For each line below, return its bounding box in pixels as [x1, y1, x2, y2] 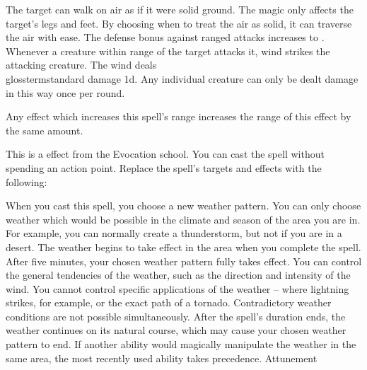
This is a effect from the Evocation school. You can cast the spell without [6, 146, 325, 161]
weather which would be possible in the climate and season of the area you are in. [6, 212, 361, 226]
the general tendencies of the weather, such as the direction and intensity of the [6, 267, 351, 282]
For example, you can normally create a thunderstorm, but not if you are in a [6, 226, 342, 241]
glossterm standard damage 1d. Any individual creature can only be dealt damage [6, 71, 359, 86]
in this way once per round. [6, 85, 125, 100]
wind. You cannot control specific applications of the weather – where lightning [6, 281, 349, 296]
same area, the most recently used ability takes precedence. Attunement [6, 350, 318, 365]
